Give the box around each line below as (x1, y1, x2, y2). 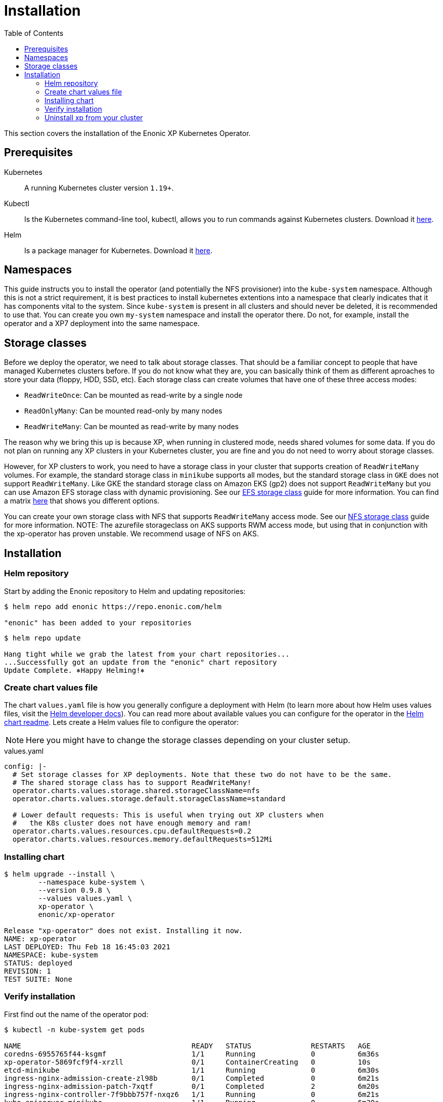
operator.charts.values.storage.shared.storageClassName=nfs (12, 787, 260, 795)
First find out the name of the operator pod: (4, 1009, 149, 1019)
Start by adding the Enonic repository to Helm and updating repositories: (4, 586, 246, 595)
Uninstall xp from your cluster (45, 113, 143, 122)
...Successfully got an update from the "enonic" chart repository (4, 658, 277, 666)
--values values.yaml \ (38, 894, 132, 902)
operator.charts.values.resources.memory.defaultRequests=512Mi (12, 835, 273, 844)
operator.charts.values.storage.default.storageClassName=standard (12, 795, 286, 803)
